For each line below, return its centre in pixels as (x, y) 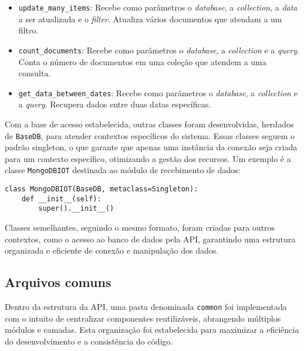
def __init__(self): (61, 199)
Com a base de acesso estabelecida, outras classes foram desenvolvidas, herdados (149, 124)
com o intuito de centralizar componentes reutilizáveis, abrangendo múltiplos (143, 318)
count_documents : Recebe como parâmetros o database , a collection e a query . (159, 50)
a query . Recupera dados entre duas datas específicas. (115, 104)
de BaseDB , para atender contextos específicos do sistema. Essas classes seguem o (150, 135)
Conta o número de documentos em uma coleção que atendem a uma (142, 61)
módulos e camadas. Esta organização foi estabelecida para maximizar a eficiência (152, 330)
